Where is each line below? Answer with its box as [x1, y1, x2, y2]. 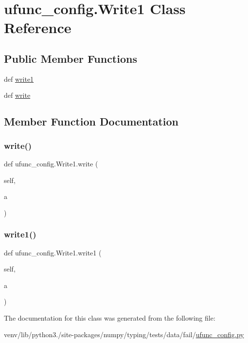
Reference [4, 18, 71, 37]
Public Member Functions [4, 51, 137, 66]
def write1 [4, 73, 34, 84]
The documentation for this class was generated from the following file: [4, 312, 215, 323]
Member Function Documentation [4, 114, 179, 129]
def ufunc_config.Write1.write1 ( [4, 247, 102, 257]
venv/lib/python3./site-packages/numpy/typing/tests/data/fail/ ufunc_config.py [4, 329, 244, 339]
